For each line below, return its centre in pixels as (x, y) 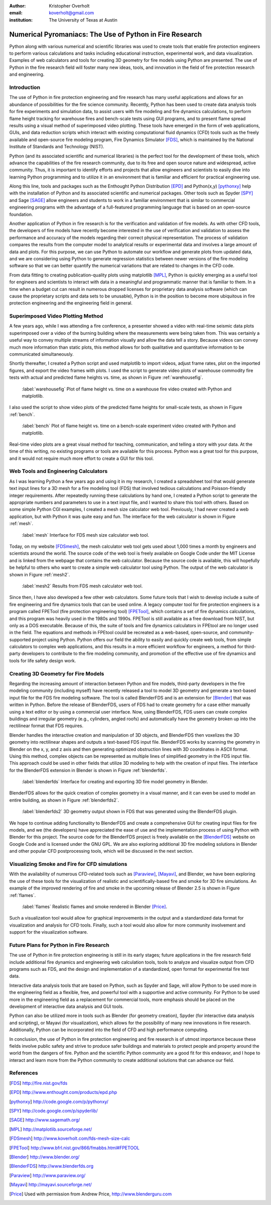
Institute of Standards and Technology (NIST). (57, 147)
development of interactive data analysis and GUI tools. (66, 1006)
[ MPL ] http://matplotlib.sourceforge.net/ (51, 1129)
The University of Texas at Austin (83, 20)
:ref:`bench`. (22, 414)
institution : (21, 20)
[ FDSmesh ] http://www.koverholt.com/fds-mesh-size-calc (70, 1139)
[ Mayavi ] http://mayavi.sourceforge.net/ (51, 1185)
